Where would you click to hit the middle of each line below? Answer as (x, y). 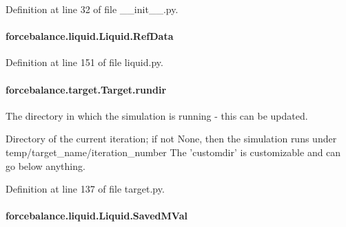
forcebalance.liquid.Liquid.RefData (90, 36)
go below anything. (45, 165)
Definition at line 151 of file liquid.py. (84, 62)
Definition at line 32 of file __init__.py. (92, 9)
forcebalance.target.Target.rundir (86, 89)
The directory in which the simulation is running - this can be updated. (157, 115)
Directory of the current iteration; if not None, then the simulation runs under (171, 139)
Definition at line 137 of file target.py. (85, 189)
